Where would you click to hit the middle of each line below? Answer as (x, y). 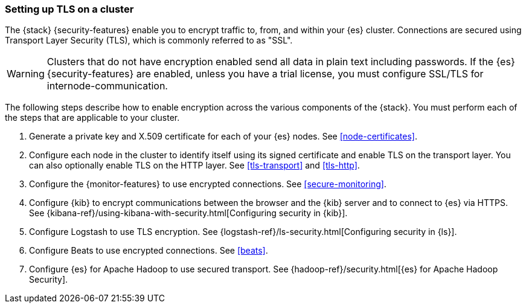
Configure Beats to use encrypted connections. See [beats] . (149, 251)
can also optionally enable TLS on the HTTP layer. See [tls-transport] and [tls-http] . (194, 165)
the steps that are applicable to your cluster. (92, 118)
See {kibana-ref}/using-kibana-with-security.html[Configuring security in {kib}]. (188, 213)
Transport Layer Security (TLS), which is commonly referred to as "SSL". (149, 40)
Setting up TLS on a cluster (69, 9)
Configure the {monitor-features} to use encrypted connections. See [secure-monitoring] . (208, 184)
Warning (26, 74)
